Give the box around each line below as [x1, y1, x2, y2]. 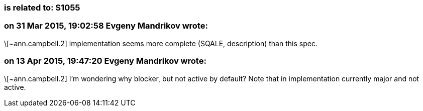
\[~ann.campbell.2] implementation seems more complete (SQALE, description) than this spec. [4, 39, 318, 48]
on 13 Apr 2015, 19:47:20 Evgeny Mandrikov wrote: [4, 56, 206, 66]
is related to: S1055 [4, 3, 80, 13]
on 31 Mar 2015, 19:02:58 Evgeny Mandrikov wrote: [4, 21, 208, 31]
